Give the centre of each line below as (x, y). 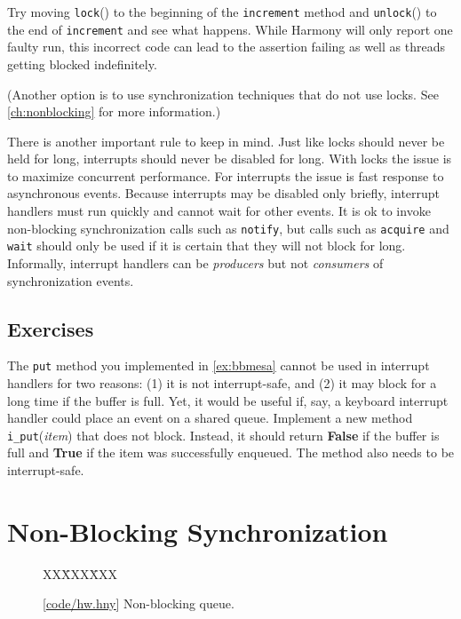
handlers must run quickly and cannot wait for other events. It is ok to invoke (219, 211)
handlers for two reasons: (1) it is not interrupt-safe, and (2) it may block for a (222, 383)
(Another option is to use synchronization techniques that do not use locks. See (223, 94)
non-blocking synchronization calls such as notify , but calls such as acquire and (228, 228)
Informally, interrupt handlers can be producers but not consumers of (195, 262)
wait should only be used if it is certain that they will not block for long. (207, 246)
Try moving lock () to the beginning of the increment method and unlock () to (222, 12)
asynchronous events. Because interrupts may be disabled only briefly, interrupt (224, 193)
